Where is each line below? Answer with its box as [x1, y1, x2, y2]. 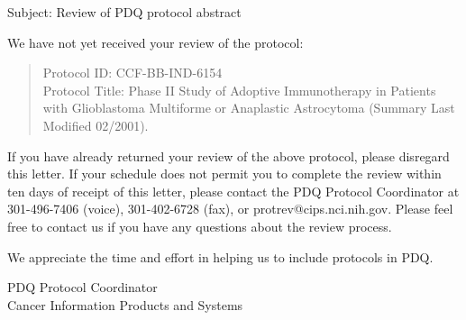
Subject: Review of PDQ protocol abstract [7, 3, 242, 21]
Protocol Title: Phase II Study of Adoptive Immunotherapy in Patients [42, 80, 436, 99]
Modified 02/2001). [42, 115, 149, 134]
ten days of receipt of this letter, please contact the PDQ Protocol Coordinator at [7, 181, 460, 200]
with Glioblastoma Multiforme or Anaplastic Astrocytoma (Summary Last [42, 98, 455, 117]
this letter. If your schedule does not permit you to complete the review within [7, 164, 442, 183]
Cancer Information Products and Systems [7, 295, 243, 314]
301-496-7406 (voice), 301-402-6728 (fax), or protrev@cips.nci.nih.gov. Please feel [7, 199, 453, 218]
